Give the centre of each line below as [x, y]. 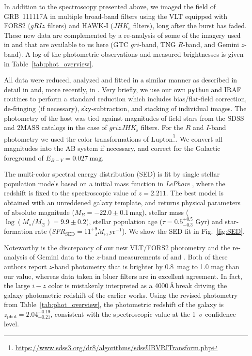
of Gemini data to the [62, 257]
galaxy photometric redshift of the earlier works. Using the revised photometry [121, 295]
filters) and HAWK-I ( [80, 25]
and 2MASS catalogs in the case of [55, 127]
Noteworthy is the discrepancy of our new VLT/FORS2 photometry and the [117, 247]
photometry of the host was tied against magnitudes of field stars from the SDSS [124, 118]
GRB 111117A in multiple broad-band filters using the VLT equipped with [116, 16]
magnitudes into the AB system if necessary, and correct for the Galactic [112, 148]
